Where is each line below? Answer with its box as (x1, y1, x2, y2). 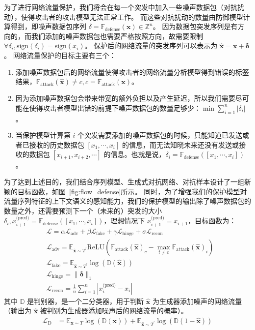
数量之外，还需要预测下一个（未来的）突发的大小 (4, 205, 162, 215)
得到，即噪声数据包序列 (10, 21, 86, 31)
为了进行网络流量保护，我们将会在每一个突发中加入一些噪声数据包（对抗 (4, 2, 237, 12)
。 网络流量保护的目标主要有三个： (4, 50, 116, 60)
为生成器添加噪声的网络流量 (152, 296, 242, 306)
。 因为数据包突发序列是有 (153, 21, 238, 31)
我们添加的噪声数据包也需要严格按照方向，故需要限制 (31, 30, 203, 41)
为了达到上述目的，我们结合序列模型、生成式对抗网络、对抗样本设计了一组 (4, 176, 244, 186)
